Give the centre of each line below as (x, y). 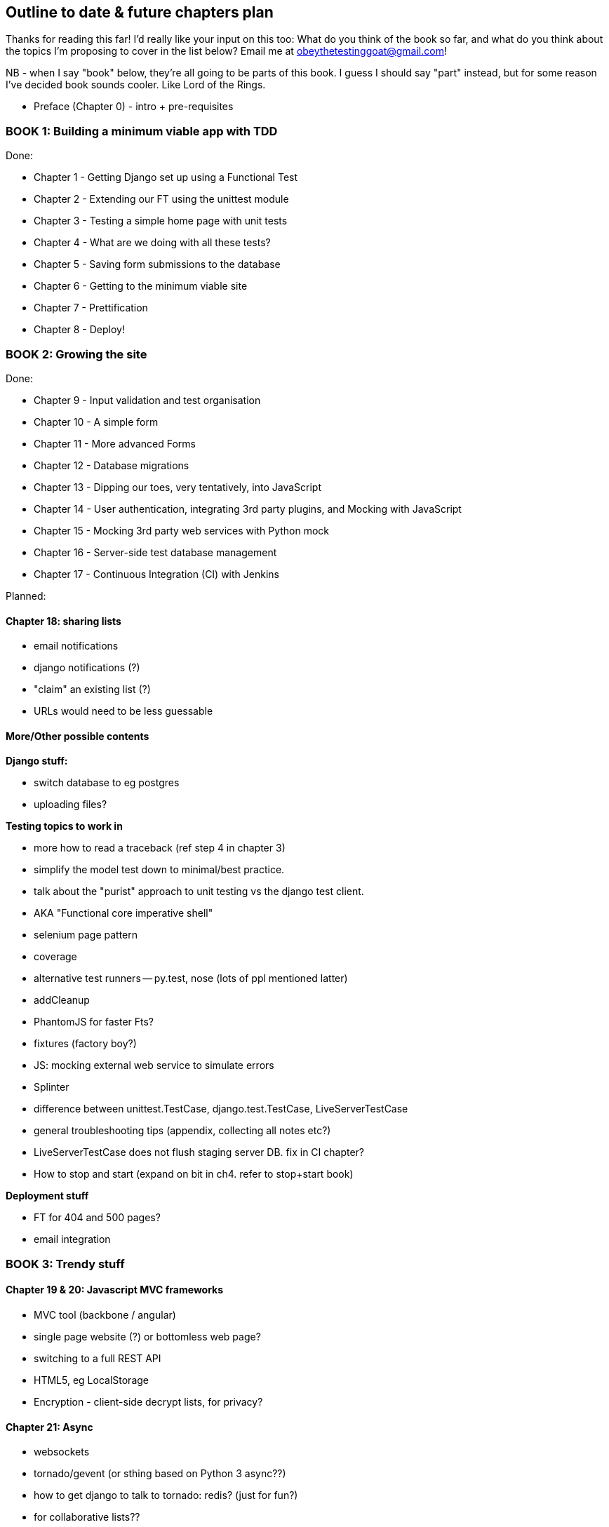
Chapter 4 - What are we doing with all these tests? (152, 243)
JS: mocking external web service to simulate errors (154, 1065)
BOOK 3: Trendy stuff (65, 1264)
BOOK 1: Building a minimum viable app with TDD (142, 131)
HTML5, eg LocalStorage (91, 1380)
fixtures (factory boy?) (85, 1044)
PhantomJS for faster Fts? (94, 1022)
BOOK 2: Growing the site (76, 354)
